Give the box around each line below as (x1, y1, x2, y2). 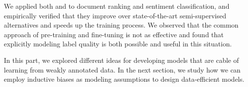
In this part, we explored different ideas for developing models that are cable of (4, 55, 239, 65)
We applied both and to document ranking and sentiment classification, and (4, 1, 230, 11)
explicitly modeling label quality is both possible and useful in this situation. (4, 39, 232, 49)
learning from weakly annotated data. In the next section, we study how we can (4, 64, 241, 74)
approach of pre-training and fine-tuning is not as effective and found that (4, 29, 224, 39)
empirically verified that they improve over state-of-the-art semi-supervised (4, 10, 227, 20)
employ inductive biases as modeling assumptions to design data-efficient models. (4, 74, 245, 84)
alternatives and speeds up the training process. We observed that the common (4, 20, 239, 30)
